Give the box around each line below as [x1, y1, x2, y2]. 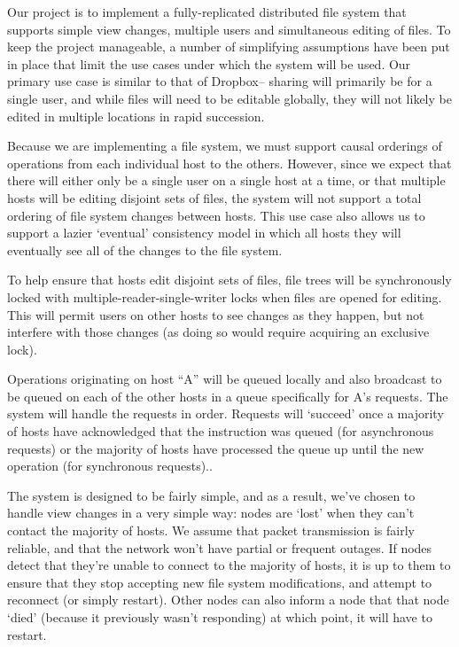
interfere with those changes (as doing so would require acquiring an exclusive [7, 323, 430, 341]
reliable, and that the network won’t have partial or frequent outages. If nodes [7, 538, 432, 557]
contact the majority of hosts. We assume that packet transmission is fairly [7, 521, 415, 540]
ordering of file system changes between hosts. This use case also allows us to [7, 206, 425, 224]
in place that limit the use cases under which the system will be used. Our [7, 54, 411, 73]
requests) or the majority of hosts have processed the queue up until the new [7, 439, 424, 457]
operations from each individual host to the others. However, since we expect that [7, 153, 452, 172]
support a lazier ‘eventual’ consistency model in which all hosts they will [7, 223, 401, 242]
